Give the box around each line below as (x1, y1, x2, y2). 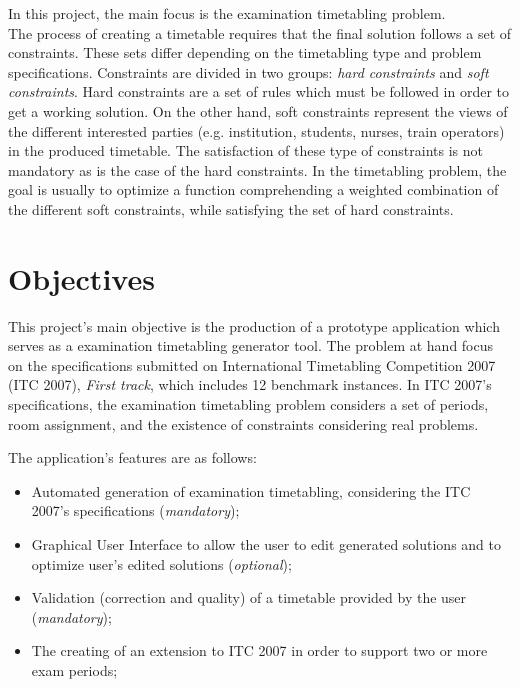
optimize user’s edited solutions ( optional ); (31, 553, 292, 574)
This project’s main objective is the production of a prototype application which (8, 315, 500, 336)
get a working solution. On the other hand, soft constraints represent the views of (8, 100, 508, 121)
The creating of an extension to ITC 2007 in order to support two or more (31, 640, 488, 661)
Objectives (8, 257, 155, 298)
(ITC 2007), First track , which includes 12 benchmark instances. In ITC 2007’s (8, 374, 492, 395)
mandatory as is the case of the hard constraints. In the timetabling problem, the (8, 159, 507, 180)
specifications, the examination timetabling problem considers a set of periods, (8, 394, 489, 415)
